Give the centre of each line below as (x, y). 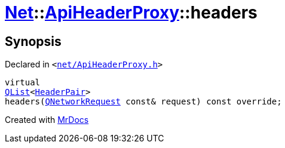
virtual (23, 83)
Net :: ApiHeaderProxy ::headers (131, 13)
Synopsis (33, 41)
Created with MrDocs (47, 120)
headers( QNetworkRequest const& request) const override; (143, 102)
